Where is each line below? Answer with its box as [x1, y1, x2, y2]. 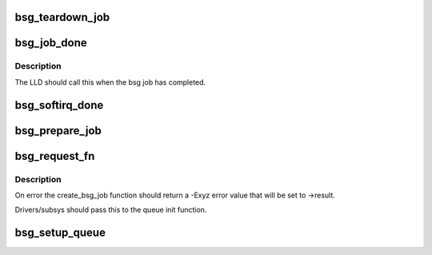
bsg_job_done [14, 36, 87, 50]
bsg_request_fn [14, 149, 95, 163]
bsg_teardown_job [14, 10, 110, 24]
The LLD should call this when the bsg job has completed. [14, 77, 206, 87]
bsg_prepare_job [14, 124, 102, 137]
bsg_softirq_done [14, 98, 104, 112]
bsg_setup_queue [14, 226, 106, 240]
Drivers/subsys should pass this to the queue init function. [14, 205, 207, 215]
